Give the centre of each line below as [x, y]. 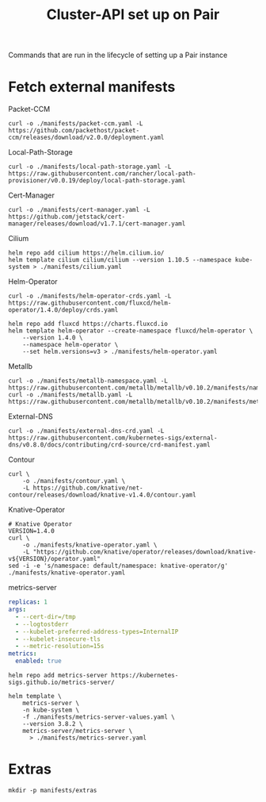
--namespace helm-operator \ [70, 345]
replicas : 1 [28, 602]
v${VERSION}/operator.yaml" [55, 559]
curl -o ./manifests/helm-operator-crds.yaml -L [90, 296]
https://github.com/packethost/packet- [74, 131]
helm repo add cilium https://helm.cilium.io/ [86, 253]
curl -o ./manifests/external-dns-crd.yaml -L [86, 431]
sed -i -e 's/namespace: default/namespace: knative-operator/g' [118, 566]
